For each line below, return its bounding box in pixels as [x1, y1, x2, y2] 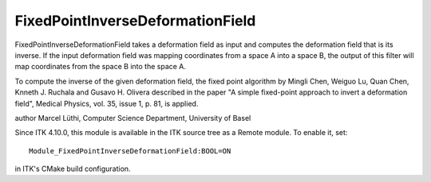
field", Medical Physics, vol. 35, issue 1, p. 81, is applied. [14, 99, 199, 108]
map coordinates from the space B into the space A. [14, 62, 187, 72]
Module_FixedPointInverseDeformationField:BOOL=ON [29, 146, 231, 155]
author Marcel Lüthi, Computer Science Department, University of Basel [14, 113, 251, 122]
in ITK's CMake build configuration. [14, 164, 131, 174]
